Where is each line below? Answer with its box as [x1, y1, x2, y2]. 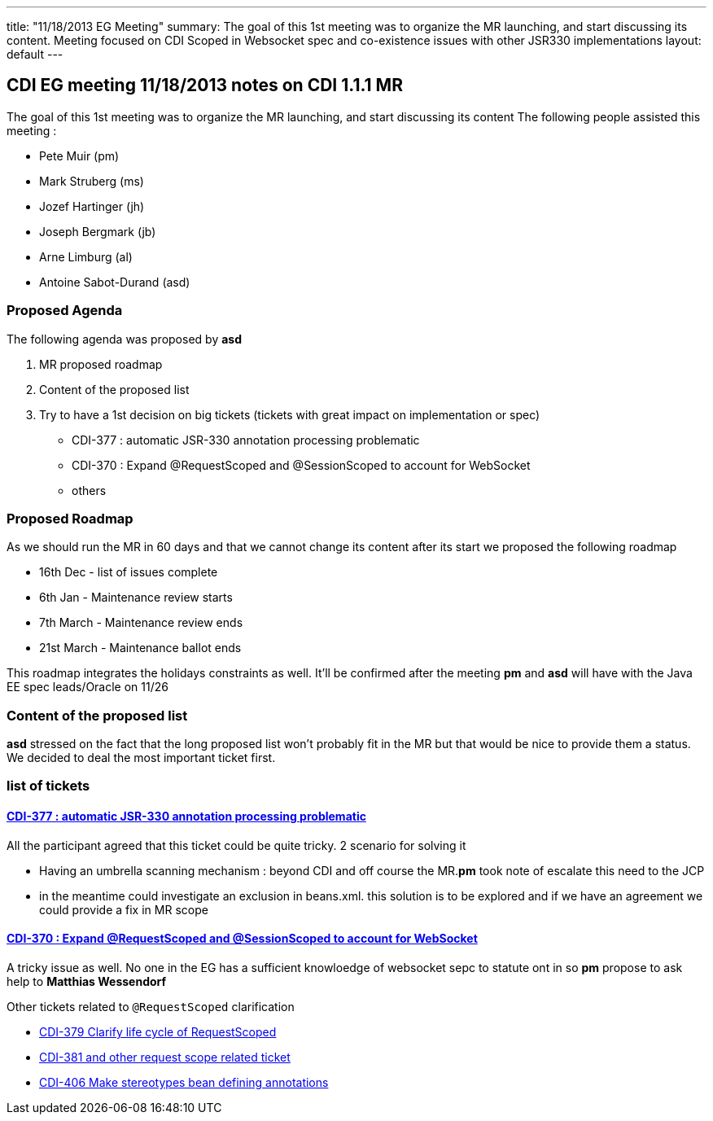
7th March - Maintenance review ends [39, 615, 243, 630]
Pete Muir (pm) [39, 148, 120, 163]
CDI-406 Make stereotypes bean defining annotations [39, 1075, 329, 1089]
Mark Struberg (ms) [39, 173, 144, 188]
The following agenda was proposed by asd [7, 331, 242, 346]
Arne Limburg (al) [39, 249, 133, 264]
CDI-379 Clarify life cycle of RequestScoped [39, 1024, 277, 1039]
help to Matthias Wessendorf [7, 974, 167, 988]
